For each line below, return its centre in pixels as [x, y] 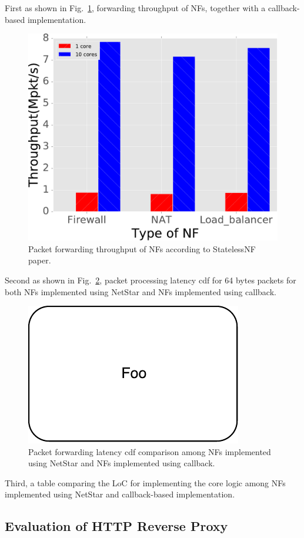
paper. [40, 260]
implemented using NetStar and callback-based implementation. [120, 494]
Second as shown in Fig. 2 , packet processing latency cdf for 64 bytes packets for [151, 280]
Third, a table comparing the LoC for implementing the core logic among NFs [145, 482]
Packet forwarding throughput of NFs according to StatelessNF [142, 248]
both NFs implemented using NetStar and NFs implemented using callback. [141, 291]
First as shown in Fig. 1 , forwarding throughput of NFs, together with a [135, 8]
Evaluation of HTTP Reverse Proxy [116, 526]
